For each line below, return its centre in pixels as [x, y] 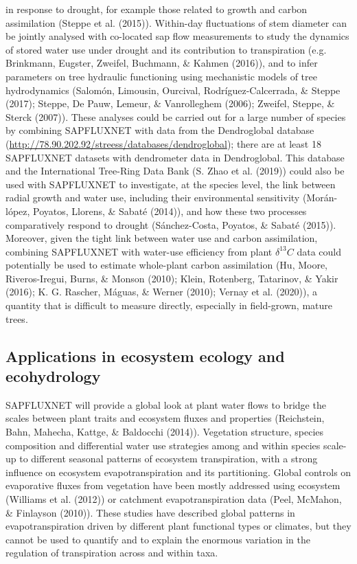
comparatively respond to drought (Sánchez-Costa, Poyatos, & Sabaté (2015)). [171, 224]
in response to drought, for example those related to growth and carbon [157, 9]
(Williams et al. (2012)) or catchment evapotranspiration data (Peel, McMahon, [174, 499]
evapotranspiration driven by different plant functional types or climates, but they [178, 526]
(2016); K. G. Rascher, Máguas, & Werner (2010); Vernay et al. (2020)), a [162, 292]
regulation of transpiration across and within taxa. [112, 553]
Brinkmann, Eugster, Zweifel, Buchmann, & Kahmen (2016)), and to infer [162, 63]
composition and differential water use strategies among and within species [163, 445]
